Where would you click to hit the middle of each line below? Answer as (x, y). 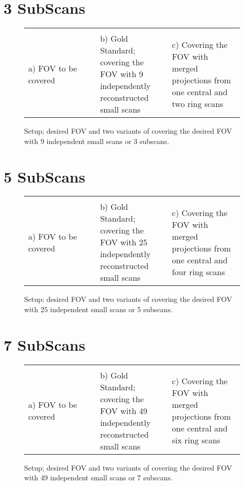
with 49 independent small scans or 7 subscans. (99, 478)
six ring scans (196, 440)
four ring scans (198, 272)
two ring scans (198, 103)
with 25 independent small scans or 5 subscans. (99, 309)
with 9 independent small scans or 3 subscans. (97, 141)
